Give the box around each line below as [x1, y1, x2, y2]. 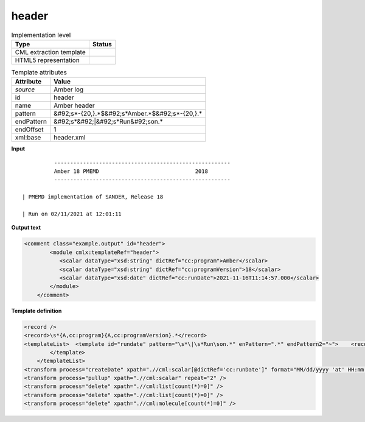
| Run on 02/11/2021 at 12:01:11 [22, 211, 122, 217]
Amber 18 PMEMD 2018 [54, 168, 208, 175]
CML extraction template [15, 47, 86, 56]
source [15, 85, 35, 94]
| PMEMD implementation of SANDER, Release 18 [22, 194, 164, 200]
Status [92, 40, 112, 48]
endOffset [15, 125, 44, 134]
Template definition [11, 307, 62, 314]
